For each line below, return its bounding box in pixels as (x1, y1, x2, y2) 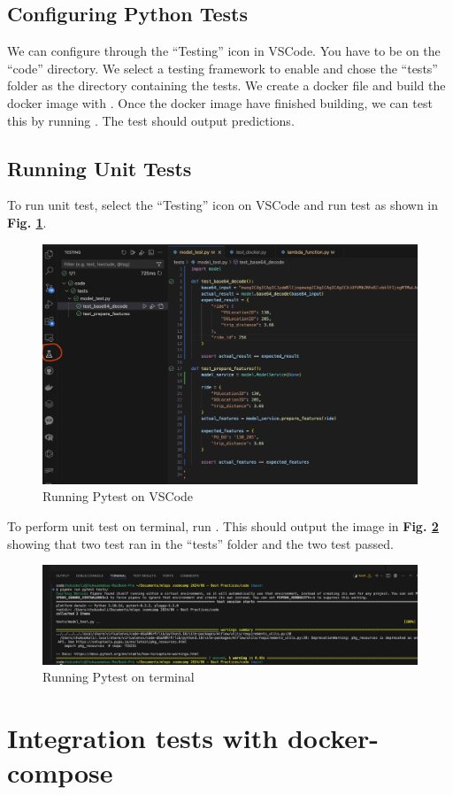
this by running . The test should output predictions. (7, 111, 295, 129)
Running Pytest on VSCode (42, 487, 194, 506)
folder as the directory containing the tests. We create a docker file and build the (7, 76, 446, 95)
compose (7, 754, 113, 791)
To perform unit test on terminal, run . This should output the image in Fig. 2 (7, 516, 439, 535)
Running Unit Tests (7, 154, 192, 181)
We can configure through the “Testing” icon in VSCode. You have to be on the (7, 42, 441, 60)
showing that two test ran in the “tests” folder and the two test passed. (7, 534, 394, 552)
